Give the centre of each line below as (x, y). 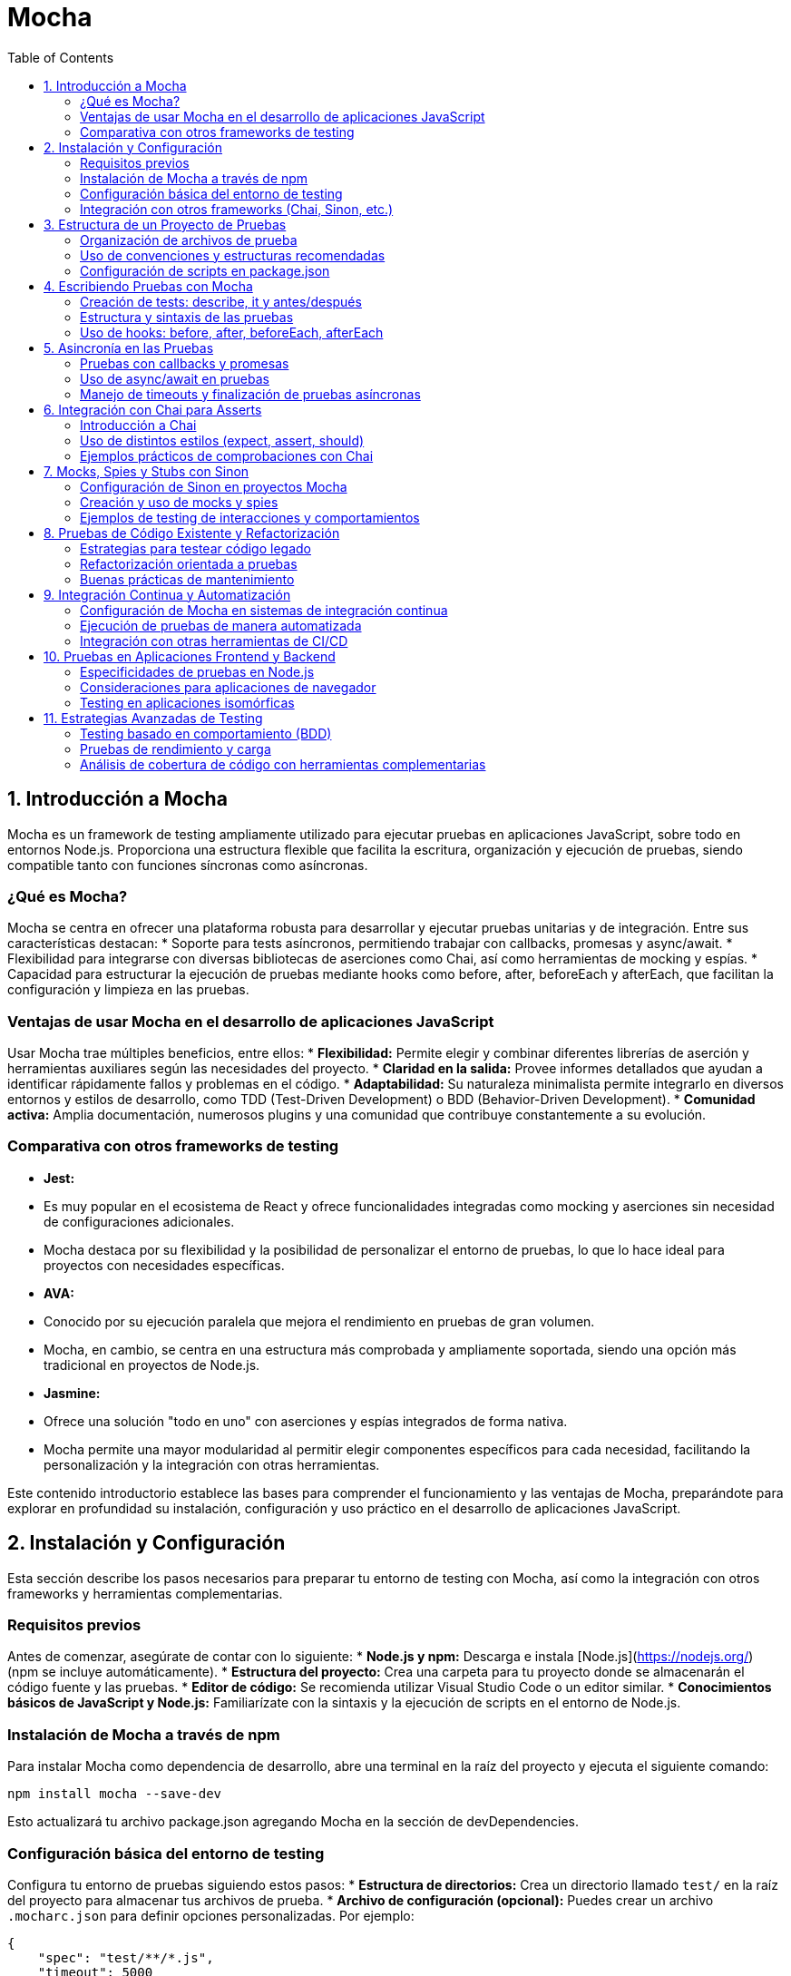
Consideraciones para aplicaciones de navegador (228, 687)
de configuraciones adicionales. (139, 1221)
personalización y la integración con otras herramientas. (212, 1464)
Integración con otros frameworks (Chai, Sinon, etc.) (237, 209)
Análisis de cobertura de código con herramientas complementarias (283, 764)
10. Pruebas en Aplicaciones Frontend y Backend (190, 656)
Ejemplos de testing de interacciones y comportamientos (250, 517)
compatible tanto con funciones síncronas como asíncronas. (188, 865)
